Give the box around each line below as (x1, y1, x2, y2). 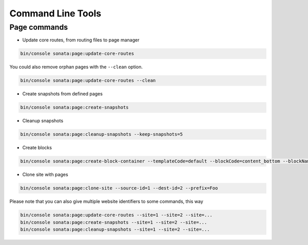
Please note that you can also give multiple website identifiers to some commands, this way (9, 198, 204, 205)
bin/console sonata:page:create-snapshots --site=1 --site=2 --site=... (20, 219, 207, 225)
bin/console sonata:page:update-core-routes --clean (20, 77, 156, 84)
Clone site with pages (22, 172, 69, 178)
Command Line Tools (9, 8, 102, 19)
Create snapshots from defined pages (22, 91, 103, 97)
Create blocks (22, 145, 52, 151)
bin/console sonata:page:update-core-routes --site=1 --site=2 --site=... (20, 212, 213, 218)
